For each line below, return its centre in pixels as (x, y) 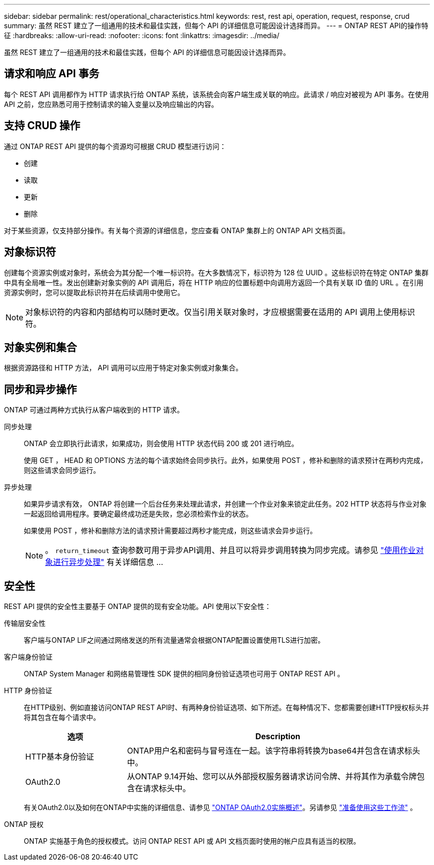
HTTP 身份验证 (28, 691)
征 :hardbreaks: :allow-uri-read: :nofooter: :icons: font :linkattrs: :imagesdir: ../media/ (142, 35)
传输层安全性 (25, 623)
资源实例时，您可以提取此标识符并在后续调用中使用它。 (94, 292)
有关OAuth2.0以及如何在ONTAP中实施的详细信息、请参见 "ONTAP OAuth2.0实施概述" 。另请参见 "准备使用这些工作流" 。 (220, 808)
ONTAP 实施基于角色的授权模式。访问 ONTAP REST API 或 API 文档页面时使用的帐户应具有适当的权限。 (192, 841)
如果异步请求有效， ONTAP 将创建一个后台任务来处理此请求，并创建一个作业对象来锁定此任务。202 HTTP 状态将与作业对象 (225, 504)
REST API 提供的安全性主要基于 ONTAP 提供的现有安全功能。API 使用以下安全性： (138, 607)
